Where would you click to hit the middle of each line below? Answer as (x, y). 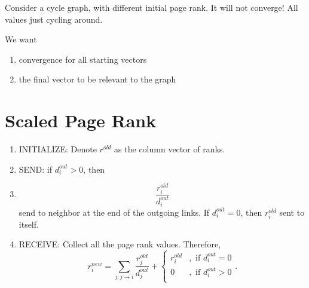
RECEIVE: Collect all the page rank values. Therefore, (120, 244)
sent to (292, 212)
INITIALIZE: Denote (58, 149)
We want (21, 39)
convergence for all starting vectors (83, 59)
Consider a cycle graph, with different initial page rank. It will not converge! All (152, 7)
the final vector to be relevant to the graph (97, 79)
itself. (29, 224)
